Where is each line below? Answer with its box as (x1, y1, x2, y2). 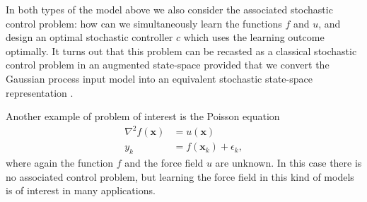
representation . (6, 85, 74, 100)
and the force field (124, 155, 204, 170)
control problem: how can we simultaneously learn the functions (6, 16, 282, 30)
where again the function (6, 155, 114, 170)
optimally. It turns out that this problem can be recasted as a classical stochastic (6, 43, 357, 58)
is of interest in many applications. (6, 183, 156, 198)
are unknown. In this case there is (215, 155, 362, 170)
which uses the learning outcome (183, 30, 325, 44)
